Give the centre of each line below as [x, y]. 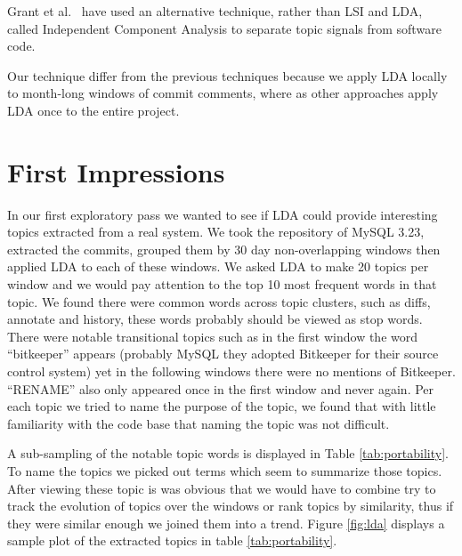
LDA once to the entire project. [93, 110]
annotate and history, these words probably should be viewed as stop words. [215, 319]
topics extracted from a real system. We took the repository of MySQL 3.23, [216, 232]
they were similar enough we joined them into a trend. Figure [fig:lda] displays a [226, 523]
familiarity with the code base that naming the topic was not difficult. [199, 423]
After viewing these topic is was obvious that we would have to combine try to [222, 488]
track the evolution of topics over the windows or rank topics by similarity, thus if [231, 506]
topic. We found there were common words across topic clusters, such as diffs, [219, 301]
